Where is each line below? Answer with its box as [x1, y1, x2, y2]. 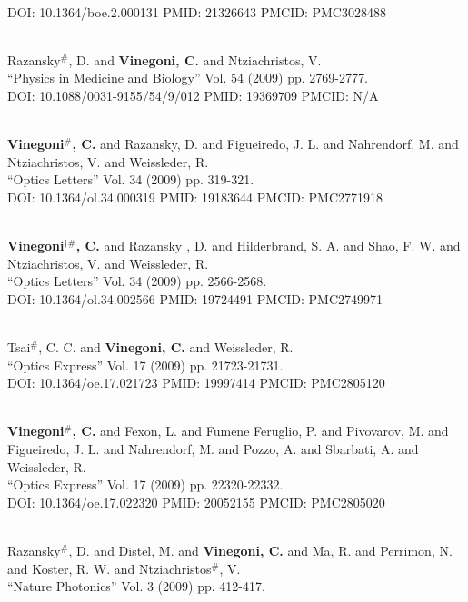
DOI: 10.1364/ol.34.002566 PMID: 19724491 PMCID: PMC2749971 [7, 289, 383, 308]
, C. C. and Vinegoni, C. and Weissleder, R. [38, 338, 294, 357]
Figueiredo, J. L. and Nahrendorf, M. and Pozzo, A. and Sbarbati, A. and [7, 439, 419, 459]
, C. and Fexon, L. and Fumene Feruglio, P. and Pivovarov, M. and [72, 421, 449, 440]
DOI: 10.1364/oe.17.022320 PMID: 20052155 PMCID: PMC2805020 [7, 492, 385, 511]
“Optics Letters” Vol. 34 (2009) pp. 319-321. [7, 170, 254, 189]
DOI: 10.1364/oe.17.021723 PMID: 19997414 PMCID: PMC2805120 [7, 373, 385, 392]
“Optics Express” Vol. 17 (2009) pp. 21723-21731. [7, 355, 284, 374]
